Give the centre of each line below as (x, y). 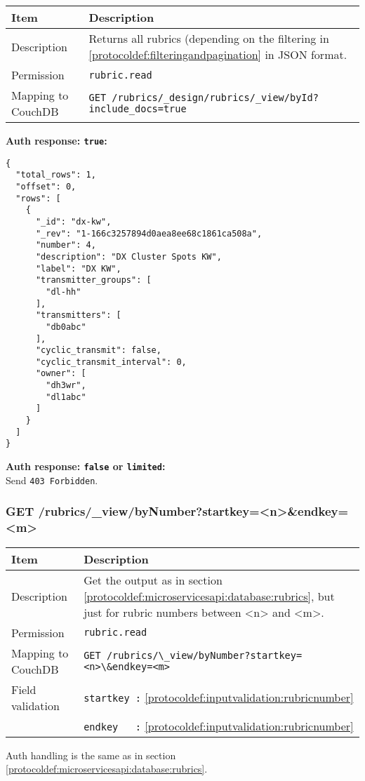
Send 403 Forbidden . (52, 480)
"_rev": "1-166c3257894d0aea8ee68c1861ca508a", (149, 233)
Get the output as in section (153, 580)
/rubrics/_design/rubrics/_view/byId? (215, 98)
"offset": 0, (46, 186)
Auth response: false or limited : (86, 466)
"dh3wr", (66, 386)
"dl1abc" (66, 397)
